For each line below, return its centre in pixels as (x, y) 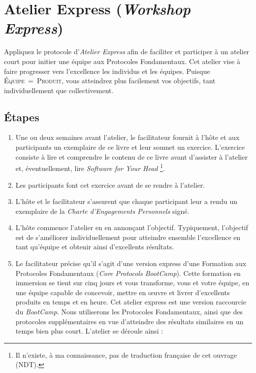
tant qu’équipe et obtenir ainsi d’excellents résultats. (95, 247)
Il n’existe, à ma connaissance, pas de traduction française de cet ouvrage (126, 355)
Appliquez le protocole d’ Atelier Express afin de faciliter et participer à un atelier (127, 51)
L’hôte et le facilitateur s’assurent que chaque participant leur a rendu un (126, 201)
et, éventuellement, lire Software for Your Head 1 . (90, 167)
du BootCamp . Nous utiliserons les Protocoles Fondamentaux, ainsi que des (129, 312)
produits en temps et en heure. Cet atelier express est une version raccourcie (131, 302)
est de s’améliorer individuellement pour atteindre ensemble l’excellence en (128, 237)
